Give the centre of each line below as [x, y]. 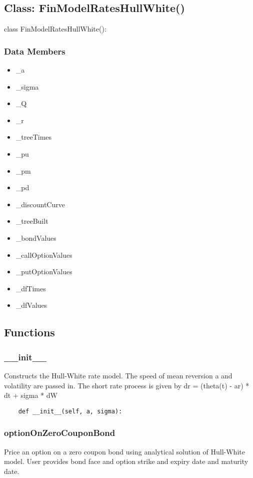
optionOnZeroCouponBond [60, 433]
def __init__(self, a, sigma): [70, 411]
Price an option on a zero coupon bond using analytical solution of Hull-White [124, 451]
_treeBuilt [32, 221]
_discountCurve [40, 204]
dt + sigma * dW [31, 395]
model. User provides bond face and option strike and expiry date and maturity [126, 461]
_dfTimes [31, 288]
